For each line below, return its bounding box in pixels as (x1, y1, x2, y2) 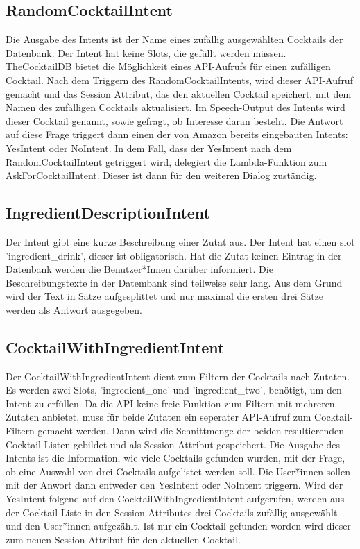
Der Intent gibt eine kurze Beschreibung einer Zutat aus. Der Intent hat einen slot (6, 234, 355, 248)
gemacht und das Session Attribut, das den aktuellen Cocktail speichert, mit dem (6, 86, 352, 101)
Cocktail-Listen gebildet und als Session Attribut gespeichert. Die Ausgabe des (6, 437, 341, 451)
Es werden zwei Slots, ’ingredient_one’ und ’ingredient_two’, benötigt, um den (6, 382, 342, 397)
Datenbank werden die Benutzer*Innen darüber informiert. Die (6, 262, 273, 276)
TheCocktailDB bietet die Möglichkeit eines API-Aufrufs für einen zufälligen (6, 59, 331, 74)
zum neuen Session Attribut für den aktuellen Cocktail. (6, 532, 241, 546)
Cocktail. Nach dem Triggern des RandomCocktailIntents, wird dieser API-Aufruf (6, 72, 353, 87)
